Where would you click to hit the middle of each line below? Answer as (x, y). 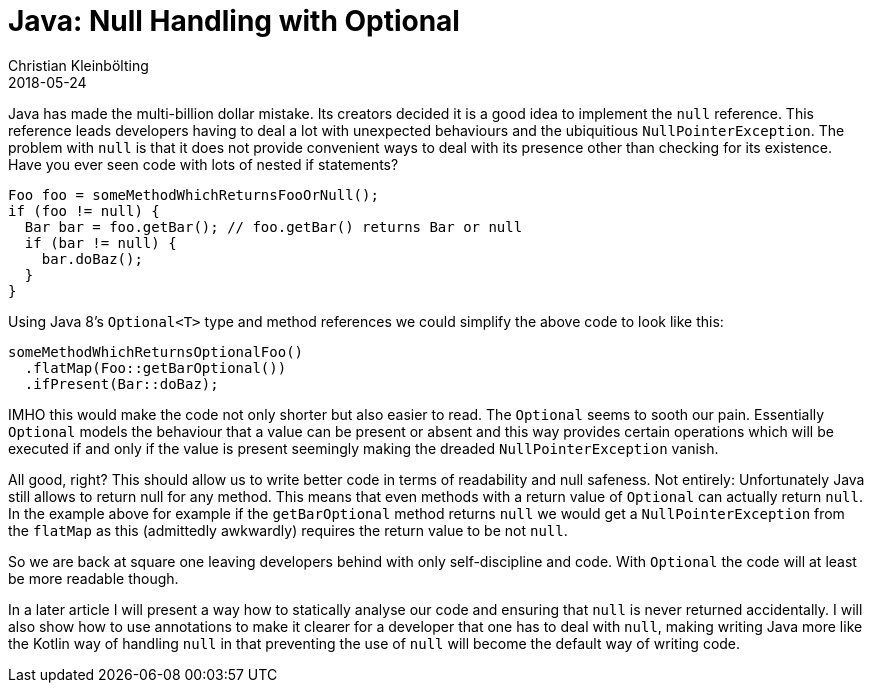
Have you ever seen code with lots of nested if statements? (203, 164)
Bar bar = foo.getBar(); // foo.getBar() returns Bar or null (273, 226)
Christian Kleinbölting (78, 65)
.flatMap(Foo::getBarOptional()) (155, 367)
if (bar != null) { (100, 242)
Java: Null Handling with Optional (234, 21)
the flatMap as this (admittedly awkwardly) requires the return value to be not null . (288, 530)
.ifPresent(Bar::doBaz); (121, 383)
